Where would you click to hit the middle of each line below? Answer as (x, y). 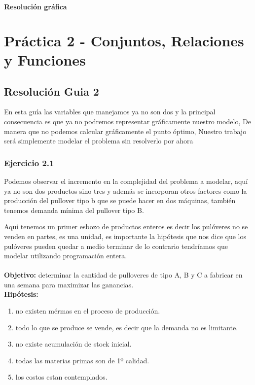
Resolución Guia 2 (52, 91)
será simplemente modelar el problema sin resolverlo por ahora (99, 141)
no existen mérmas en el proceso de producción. (88, 311)
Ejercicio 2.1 (29, 162)
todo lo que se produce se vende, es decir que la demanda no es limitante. (127, 327)
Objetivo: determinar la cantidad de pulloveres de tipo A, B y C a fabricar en (123, 275)
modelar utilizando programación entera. (66, 256)
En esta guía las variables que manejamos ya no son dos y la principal (110, 112)
